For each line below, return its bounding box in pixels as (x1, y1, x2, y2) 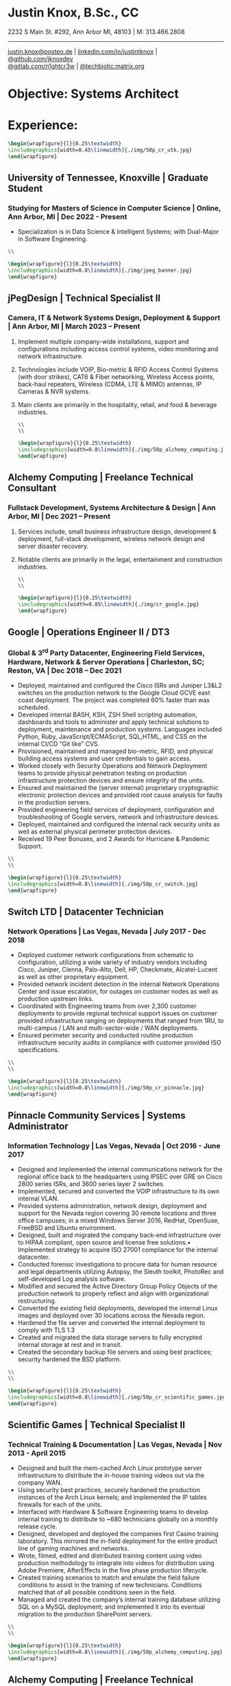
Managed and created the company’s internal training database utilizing (17, 1595, 221, 1603)
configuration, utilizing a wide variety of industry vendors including (17, 958, 208, 967)
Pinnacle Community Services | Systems (8, 1109, 186, 1121)
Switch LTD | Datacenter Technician (8, 906, 164, 917)
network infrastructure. (17, 352, 84, 360)
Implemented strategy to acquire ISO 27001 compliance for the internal (17, 1246, 218, 1254)
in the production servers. (17, 798, 91, 807)
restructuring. (17, 1297, 57, 1305)
